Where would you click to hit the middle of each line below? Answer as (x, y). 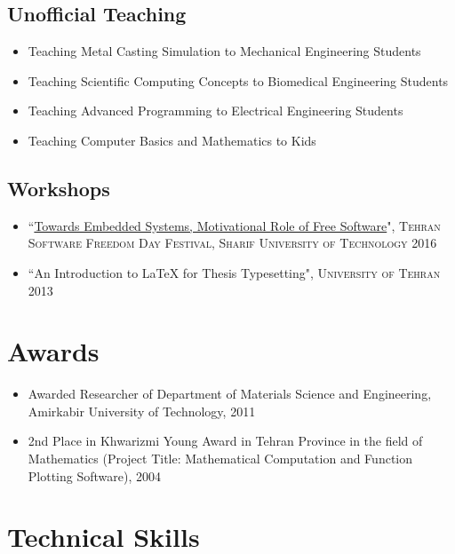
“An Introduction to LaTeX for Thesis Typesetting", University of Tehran (234, 272)
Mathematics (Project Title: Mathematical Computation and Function (220, 459)
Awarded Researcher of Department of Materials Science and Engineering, (230, 394)
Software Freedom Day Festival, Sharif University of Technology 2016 (232, 243)
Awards (53, 351)
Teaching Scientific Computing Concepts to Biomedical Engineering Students (238, 80)
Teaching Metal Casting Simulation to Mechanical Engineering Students (224, 51)
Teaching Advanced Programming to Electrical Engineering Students (216, 111)
